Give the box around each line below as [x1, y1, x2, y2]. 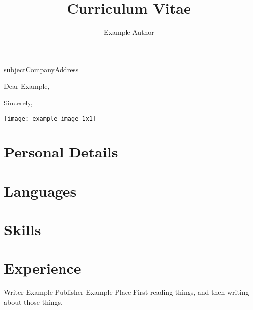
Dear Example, [4, 81, 50, 91]
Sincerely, [4, 97, 33, 107]
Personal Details [4, 142, 118, 162]
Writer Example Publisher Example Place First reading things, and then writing [4, 287, 249, 297]
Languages [4, 180, 77, 201]
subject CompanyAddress [4, 64, 79, 74]
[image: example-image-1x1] [4, 115, 97, 122]
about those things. [4, 297, 63, 307]
